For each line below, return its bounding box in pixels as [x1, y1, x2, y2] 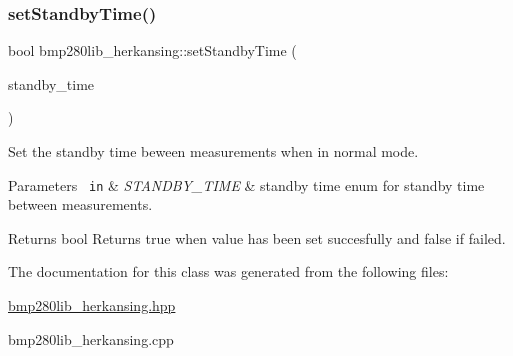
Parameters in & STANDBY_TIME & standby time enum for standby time [8, 174, 485, 195]
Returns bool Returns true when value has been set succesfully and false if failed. [8, 227, 506, 248]
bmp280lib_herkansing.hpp [8, 295, 176, 316]
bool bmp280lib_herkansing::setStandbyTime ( [8, 40, 297, 61]
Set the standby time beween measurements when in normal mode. [8, 141, 419, 161]
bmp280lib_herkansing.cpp [8, 328, 174, 349]
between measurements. [8, 194, 153, 215]
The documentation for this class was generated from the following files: [8, 261, 449, 282]
